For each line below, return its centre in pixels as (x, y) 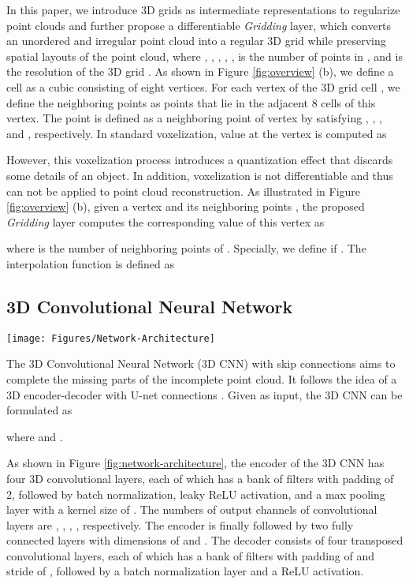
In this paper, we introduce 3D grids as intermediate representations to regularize (203, 9)
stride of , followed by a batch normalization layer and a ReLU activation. (185, 571)
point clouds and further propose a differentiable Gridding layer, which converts (199, 25)
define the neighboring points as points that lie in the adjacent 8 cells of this (191, 102)
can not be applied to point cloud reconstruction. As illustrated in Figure (184, 191)
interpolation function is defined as (90, 263)
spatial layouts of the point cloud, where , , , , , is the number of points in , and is (204, 56)
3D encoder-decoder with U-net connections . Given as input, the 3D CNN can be (204, 394)
